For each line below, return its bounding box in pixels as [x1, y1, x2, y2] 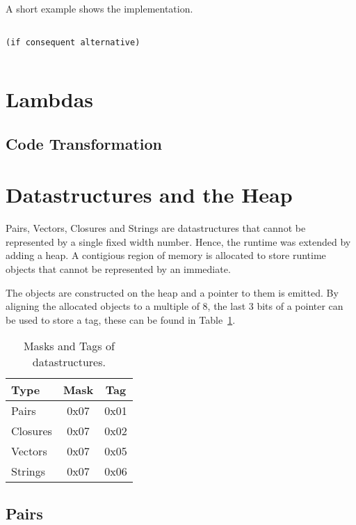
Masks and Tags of [23, 338, 115, 354]
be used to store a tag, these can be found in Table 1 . [6, 312, 236, 327]
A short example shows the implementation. [6, 1, 193, 15]
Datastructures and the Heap [6, 180, 293, 209]
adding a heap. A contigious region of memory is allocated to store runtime [6, 248, 326, 262]
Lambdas [6, 85, 94, 113]
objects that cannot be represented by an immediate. [6, 261, 231, 276]
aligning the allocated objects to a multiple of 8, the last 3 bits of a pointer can [6, 299, 343, 313]
